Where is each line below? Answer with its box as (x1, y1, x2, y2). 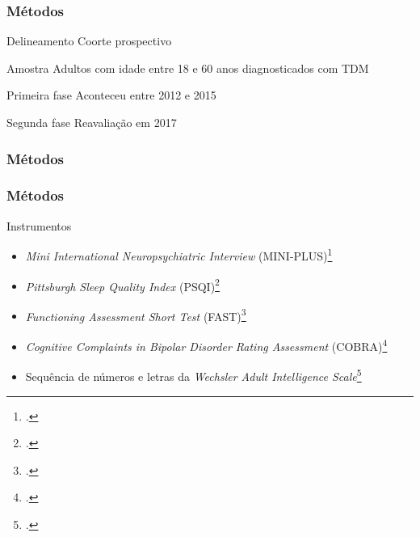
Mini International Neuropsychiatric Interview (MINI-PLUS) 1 (25, 245, 333, 264)
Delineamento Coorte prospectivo (6, 32, 172, 49)
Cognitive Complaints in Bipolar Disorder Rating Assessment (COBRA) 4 (25, 336, 388, 354)
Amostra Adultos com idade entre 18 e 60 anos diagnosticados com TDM (6, 59, 369, 76)
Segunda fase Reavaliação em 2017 (6, 114, 177, 130)
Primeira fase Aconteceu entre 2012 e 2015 (6, 87, 216, 104)
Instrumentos (6, 217, 72, 234)
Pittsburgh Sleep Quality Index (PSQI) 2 (25, 275, 220, 294)
